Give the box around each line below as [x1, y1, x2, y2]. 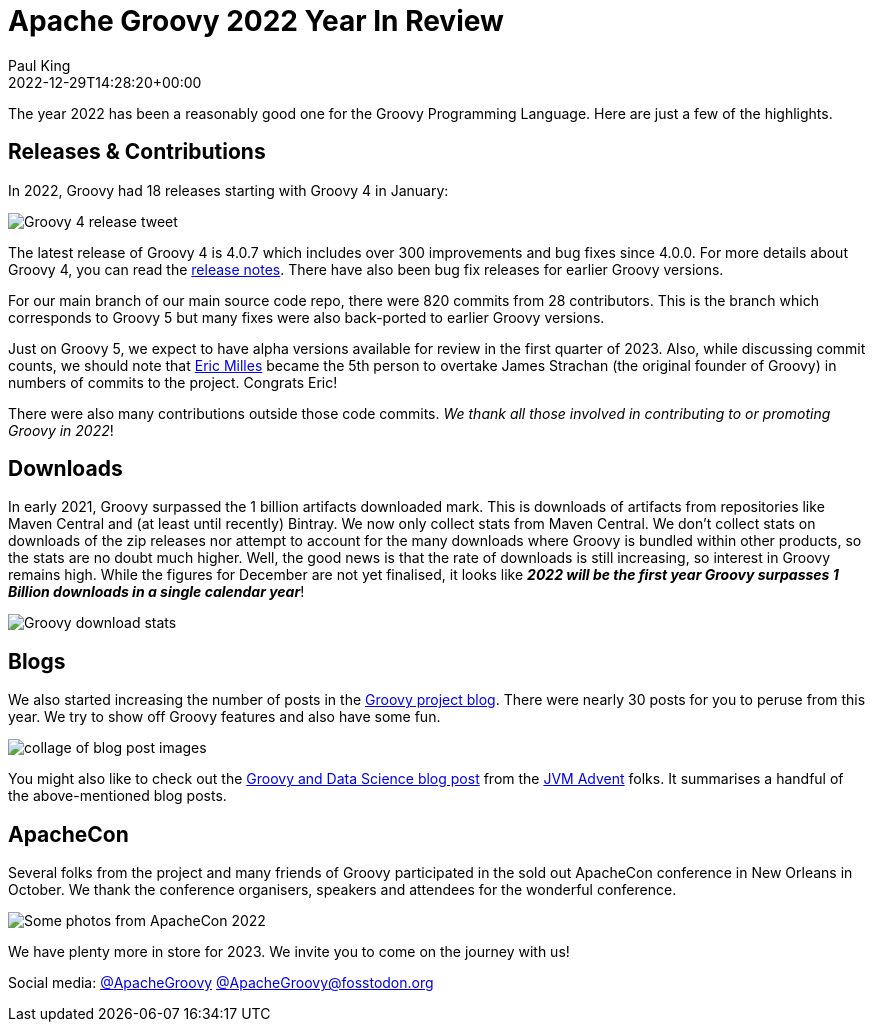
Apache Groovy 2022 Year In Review [8, 4, 504, 38]
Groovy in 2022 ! [8, 421, 114, 439]
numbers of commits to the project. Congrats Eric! [8, 373, 338, 391]
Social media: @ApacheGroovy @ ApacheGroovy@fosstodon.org [8, 974, 434, 992]
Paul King [8, 56, 71, 74]
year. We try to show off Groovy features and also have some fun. [8, 708, 441, 726]
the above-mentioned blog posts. [8, 787, 227, 805]
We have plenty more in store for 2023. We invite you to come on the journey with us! [8, 943, 570, 961]
